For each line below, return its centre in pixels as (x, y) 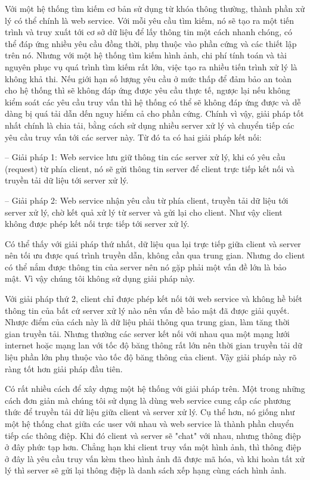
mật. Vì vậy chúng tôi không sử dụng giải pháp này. (100, 278)
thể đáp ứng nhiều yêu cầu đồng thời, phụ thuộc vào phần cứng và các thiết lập (151, 43)
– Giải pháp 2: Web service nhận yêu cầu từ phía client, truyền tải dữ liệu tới (147, 200)
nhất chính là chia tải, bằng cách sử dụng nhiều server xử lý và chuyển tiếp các (150, 125)
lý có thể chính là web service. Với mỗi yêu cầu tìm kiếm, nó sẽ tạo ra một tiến (150, 20)
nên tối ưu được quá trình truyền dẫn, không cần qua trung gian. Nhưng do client (155, 255)
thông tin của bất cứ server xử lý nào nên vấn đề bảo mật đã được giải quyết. (147, 310)
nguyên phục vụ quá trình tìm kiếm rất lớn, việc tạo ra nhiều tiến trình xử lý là (151, 66)
